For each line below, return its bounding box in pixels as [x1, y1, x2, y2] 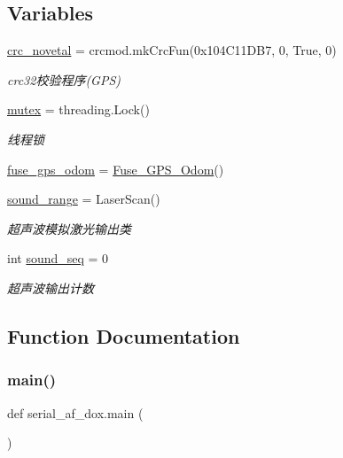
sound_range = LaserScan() [7, 190, 160, 208]
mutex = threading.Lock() [7, 100, 150, 119]
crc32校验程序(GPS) [7, 70, 121, 89]
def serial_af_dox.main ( [7, 403, 144, 422]
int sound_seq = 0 [7, 249, 109, 268]
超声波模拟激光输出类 [7, 219, 131, 237]
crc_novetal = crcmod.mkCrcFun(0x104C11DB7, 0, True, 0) [7, 41, 337, 59]
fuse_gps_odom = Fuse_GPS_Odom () [7, 159, 224, 178]
